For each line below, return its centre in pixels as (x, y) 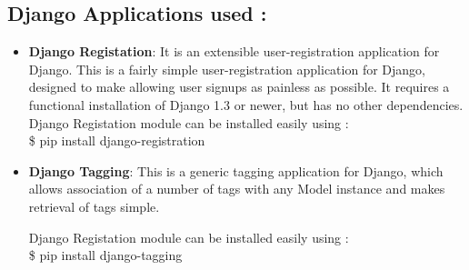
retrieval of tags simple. (94, 206)
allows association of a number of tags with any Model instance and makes (237, 189)
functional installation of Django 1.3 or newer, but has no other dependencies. (246, 104)
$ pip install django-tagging (105, 255)
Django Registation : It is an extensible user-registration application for (234, 51)
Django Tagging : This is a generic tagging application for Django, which (236, 170)
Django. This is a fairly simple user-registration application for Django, (227, 69)
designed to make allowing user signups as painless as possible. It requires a (239, 87)
